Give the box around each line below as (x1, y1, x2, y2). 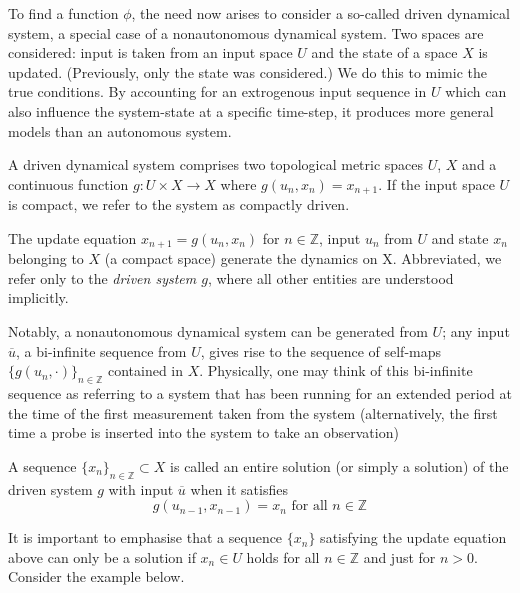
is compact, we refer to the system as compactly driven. (8, 194, 350, 215)
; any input (442, 321, 510, 342)
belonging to (8, 248, 84, 269)
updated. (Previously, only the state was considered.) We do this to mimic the (8, 61, 487, 82)
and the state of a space (311, 42, 458, 63)
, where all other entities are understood (207, 267, 454, 288)
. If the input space (378, 173, 495, 194)
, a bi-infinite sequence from (16, 340, 187, 361)
